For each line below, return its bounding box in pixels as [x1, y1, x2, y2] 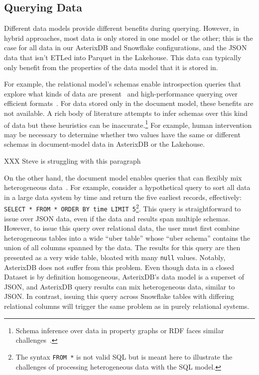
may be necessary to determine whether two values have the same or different [4, 129, 241, 139]
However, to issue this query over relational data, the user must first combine [4, 223, 240, 233]
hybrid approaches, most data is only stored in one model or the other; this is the [4, 32, 253, 43]
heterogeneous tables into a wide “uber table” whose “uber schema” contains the [4, 232, 250, 243]
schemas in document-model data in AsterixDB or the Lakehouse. [4, 139, 205, 149]
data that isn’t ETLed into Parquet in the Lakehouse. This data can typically [4, 52, 242, 62]
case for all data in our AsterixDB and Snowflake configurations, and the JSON [4, 42, 247, 53]
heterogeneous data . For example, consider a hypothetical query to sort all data [4, 182, 251, 192]
